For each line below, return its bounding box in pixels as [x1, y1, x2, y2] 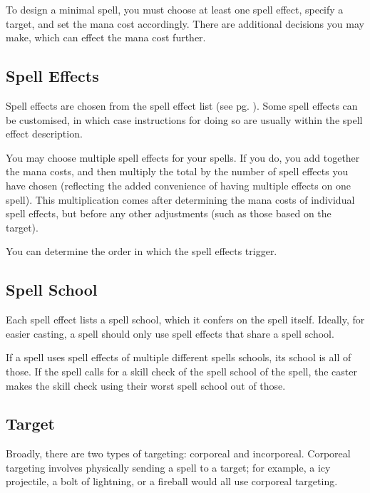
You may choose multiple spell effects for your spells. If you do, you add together [6, 150, 360, 165]
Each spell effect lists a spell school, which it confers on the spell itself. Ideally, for [6, 312, 365, 327]
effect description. [6, 126, 83, 141]
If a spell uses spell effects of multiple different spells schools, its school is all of [6, 350, 351, 365]
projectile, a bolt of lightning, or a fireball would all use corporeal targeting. [6, 474, 338, 489]
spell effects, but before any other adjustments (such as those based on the [6, 206, 332, 221]
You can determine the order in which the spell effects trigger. [6, 244, 277, 259]
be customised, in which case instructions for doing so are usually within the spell [6, 112, 363, 127]
